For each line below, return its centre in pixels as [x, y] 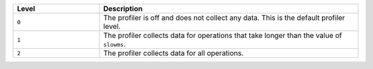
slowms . [115, 44]
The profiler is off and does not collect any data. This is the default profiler [224, 18]
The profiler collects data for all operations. [174, 53]
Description [123, 9]
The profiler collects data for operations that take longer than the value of [223, 36]
